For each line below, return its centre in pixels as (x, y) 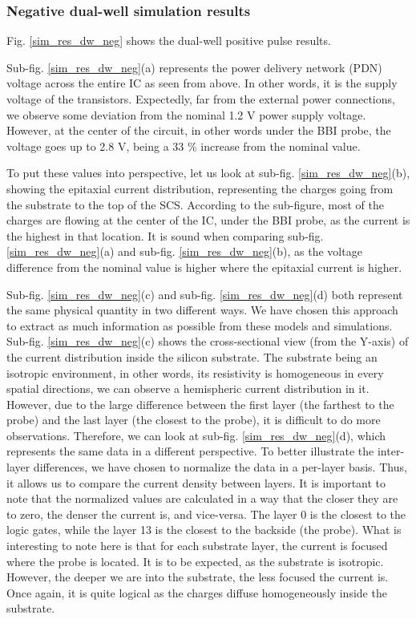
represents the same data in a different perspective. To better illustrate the (190, 451)
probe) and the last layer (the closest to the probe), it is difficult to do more (194, 420)
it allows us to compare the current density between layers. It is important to (196, 482)
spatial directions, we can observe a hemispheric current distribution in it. (188, 388)
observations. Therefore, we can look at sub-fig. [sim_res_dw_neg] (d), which (196, 435)
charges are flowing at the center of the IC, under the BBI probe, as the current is (208, 220)
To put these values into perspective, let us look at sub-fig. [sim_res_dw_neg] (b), (208, 173)
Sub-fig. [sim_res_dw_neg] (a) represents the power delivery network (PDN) (194, 67)
